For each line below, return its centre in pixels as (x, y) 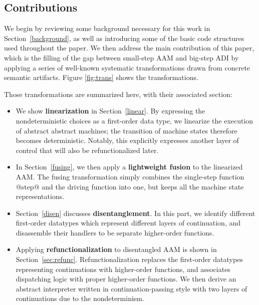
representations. (40, 196)
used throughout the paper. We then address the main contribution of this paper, (129, 48)
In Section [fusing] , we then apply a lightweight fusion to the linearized (129, 167)
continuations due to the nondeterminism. (80, 298)
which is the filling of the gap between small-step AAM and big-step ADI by (121, 57)
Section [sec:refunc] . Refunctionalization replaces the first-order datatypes (129, 259)
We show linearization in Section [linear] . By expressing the (110, 111)
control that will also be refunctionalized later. (87, 150)
